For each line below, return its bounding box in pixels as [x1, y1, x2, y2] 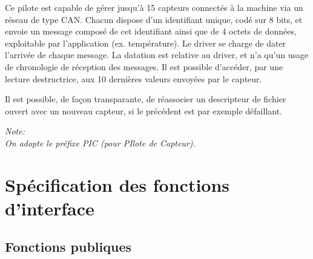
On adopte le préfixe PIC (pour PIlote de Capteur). [5, 136, 196, 149]
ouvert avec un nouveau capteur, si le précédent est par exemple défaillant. [5, 104, 283, 117]
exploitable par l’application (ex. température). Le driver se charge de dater [5, 36, 286, 49]
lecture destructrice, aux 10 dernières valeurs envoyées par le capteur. [5, 72, 262, 85]
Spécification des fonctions [5, 172, 230, 197]
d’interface [5, 195, 94, 220]
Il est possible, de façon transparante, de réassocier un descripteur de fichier [5, 93, 286, 105]
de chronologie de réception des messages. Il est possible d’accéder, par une [5, 60, 283, 73]
